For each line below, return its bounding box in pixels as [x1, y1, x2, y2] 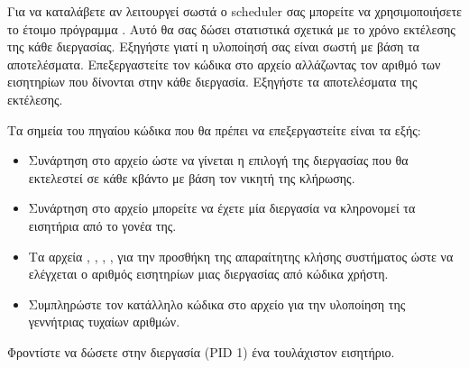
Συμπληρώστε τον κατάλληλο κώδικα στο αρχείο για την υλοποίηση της [28, 294, 406, 313]
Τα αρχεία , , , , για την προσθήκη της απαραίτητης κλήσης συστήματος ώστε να [28, 246, 454, 265]
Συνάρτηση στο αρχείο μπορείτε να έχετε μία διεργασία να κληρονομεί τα [28, 198, 416, 217]
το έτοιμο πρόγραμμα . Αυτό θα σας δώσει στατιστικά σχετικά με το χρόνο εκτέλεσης [7, 19, 455, 38]
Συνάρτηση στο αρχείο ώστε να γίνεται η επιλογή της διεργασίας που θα [28, 151, 409, 170]
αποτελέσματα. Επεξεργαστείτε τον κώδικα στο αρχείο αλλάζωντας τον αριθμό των [7, 54, 441, 73]
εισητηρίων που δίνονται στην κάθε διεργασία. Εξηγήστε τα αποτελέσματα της [7, 72, 418, 91]
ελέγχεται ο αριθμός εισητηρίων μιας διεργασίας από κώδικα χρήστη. [28, 264, 389, 283]
